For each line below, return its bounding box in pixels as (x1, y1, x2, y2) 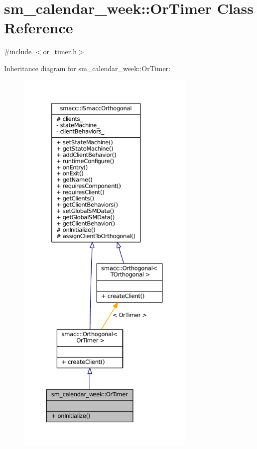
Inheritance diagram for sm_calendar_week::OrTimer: (4, 63, 170, 73)
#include (4, 46, 32, 57)
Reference (4, 17, 73, 38)
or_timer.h (43, 46, 77, 57)
